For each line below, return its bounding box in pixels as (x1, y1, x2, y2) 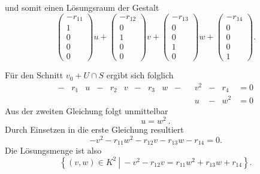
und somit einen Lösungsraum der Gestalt (5, 1, 159, 13)
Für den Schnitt (5, 69, 64, 81)
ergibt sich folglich (106, 69, 174, 81)
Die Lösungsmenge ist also (5, 144, 102, 157)
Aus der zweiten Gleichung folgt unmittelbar (5, 104, 168, 117)
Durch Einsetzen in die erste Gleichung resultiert (5, 123, 184, 136)
